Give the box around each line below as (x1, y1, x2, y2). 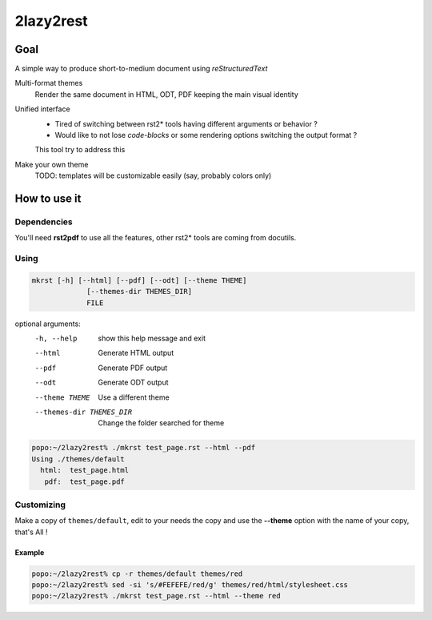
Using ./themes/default (31, 454, 126, 464)
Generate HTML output (98, 348, 174, 358)
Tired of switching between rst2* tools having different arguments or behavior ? (54, 119, 318, 128)
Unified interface (14, 104, 71, 114)
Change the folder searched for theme (98, 418, 225, 428)
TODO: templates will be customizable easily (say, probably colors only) (34, 171, 272, 180)
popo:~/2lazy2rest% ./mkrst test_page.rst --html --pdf (31, 443, 256, 453)
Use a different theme (98, 393, 170, 402)
